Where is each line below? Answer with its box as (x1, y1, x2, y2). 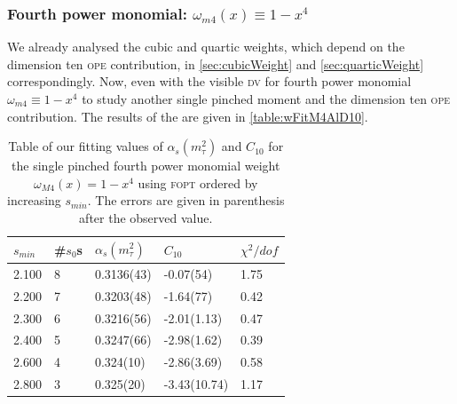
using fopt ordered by (138, 173, 258, 192)
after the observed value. (79, 208, 213, 226)
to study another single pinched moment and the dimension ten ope (82, 90, 451, 107)
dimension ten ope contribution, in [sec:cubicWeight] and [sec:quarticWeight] (7, 54, 424, 73)
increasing (7, 191, 61, 210)
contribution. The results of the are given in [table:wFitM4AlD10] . (7, 107, 368, 125)
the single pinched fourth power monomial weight (12, 156, 280, 175)
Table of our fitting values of (8, 137, 163, 155)
